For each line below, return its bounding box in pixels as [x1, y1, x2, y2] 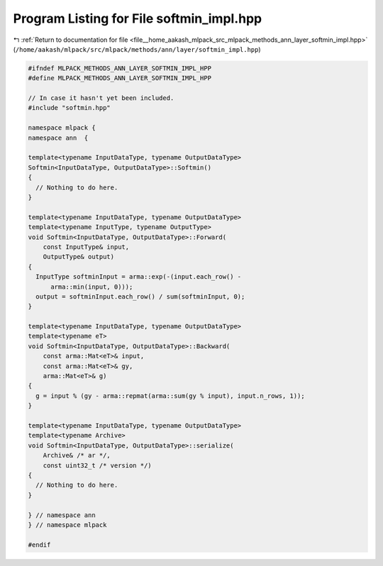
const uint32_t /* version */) [43, 461, 152, 470]
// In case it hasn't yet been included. [28, 94, 174, 102]
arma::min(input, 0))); [50, 282, 133, 291]
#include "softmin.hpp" [28, 104, 111, 112]
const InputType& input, [43, 243, 130, 251]
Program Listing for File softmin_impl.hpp [13, 11, 262, 26]
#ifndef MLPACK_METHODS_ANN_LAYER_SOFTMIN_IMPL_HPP [28, 64, 212, 72]
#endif [28, 540, 51, 549]
